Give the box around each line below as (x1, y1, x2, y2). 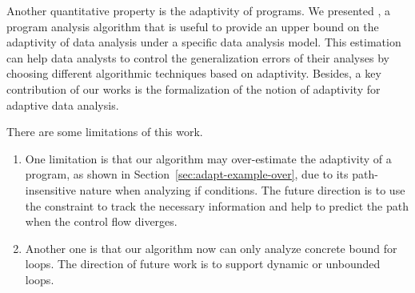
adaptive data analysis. (6, 96, 119, 113)
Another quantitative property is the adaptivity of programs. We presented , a (6, 2, 391, 18)
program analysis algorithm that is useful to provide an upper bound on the (6, 18, 379, 34)
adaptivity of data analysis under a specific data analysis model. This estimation (6, 34, 401, 50)
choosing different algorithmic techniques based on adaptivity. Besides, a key (6, 65, 381, 82)
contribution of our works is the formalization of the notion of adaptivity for (6, 80, 381, 97)
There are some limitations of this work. (6, 123, 203, 140)
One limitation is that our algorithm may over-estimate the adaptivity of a (25, 150, 392, 167)
